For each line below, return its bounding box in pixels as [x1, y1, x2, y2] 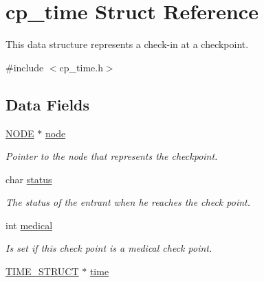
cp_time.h [59, 60, 103, 74]
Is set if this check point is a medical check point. [5, 241, 212, 255]
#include [5, 60, 44, 74]
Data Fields [5, 93, 90, 115]
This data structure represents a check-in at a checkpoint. [5, 37, 249, 51]
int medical [5, 218, 53, 232]
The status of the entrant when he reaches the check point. [5, 195, 251, 209]
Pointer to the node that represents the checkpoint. [5, 149, 218, 163]
